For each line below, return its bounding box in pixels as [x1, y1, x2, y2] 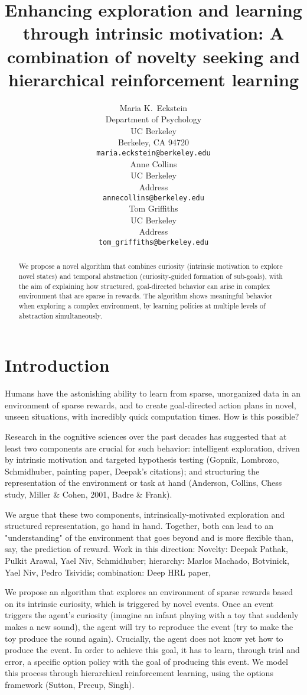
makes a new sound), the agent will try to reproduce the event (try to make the [5, 620, 293, 632]
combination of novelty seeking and [6, 44, 301, 68]
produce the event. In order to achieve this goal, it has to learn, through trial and [5, 644, 300, 656]
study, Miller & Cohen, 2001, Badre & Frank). [5, 488, 172, 501]
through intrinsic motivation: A [22, 21, 285, 45]
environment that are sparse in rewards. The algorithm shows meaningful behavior [18, 291, 273, 301]
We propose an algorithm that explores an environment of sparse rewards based [5, 586, 293, 598]
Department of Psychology [105, 113, 202, 125]
